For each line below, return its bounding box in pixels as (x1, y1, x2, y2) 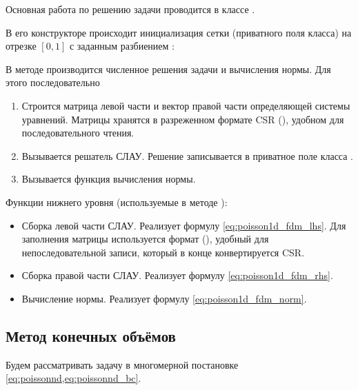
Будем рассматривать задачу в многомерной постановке (6, 357, 239, 371)
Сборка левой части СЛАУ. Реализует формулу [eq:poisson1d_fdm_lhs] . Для (21, 218, 346, 232)
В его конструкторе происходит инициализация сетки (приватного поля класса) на (6, 25, 352, 39)
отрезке (6, 39, 37, 53)
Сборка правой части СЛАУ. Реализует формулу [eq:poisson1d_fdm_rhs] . (21, 268, 333, 283)
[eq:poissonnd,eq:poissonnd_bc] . (6, 371, 141, 385)
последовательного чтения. (21, 125, 135, 140)
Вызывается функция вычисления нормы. (21, 172, 196, 186)
